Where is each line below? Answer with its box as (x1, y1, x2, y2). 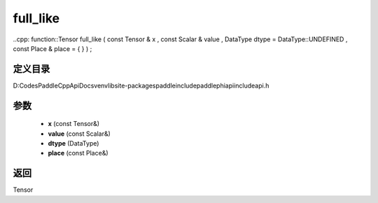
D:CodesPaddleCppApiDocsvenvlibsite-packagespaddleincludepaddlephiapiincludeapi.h (13, 81, 269, 90)
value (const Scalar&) (48, 129, 111, 138)
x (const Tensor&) (48, 120, 100, 128)
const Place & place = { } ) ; (13, 44, 92, 52)
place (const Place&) (48, 149, 108, 157)
